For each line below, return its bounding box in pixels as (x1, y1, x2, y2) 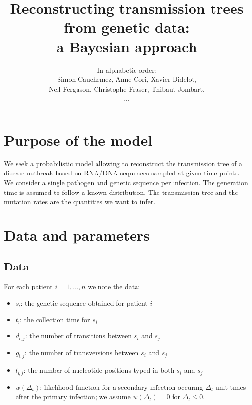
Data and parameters (4, 225, 150, 245)
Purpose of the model (4, 130, 153, 150)
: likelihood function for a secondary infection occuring (40, 382, 203, 392)
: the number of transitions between (25, 330, 132, 341)
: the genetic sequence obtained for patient (20, 297, 148, 308)
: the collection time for (20, 314, 90, 324)
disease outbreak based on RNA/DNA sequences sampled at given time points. (4, 168, 240, 178)
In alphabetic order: (97, 64, 156, 75)
